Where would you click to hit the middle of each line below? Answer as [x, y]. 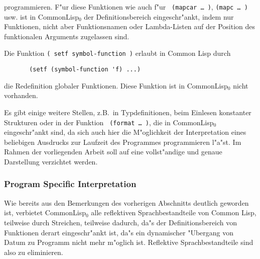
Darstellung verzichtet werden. [51, 161]
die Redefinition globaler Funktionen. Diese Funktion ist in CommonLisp [116, 85]
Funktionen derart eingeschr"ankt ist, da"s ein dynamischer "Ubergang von [119, 232]
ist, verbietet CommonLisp [45, 212]
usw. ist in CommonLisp [41, 16]
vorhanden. [21, 95]
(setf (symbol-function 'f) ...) [85, 70]
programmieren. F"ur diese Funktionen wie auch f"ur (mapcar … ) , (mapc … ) [126, 7]
